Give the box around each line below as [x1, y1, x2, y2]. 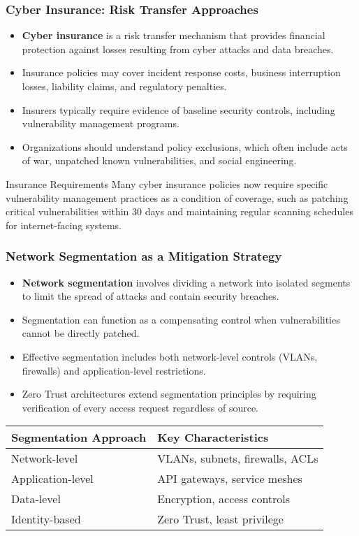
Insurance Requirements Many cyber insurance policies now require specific [6, 176, 328, 191]
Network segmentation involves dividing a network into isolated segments [22, 275, 351, 289]
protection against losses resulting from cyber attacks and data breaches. [22, 41, 334, 56]
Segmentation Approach [11, 429, 147, 446]
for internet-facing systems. [6, 217, 122, 232]
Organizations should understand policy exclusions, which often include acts [22, 139, 348, 154]
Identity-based [11, 511, 81, 528]
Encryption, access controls [157, 491, 291, 507]
